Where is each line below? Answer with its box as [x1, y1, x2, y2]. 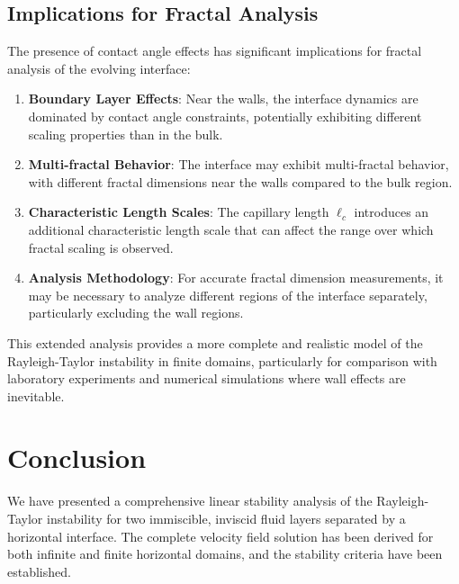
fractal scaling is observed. [28, 238, 174, 256]
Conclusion [7, 439, 147, 476]
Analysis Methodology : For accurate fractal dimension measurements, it [28, 268, 444, 287]
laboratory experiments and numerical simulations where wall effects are [7, 369, 406, 388]
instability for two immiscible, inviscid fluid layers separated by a [46, 509, 406, 528]
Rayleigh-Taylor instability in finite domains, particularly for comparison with [7, 351, 437, 370]
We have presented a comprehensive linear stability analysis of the [7, 491, 373, 510]
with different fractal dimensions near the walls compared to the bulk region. [28, 172, 453, 191]
